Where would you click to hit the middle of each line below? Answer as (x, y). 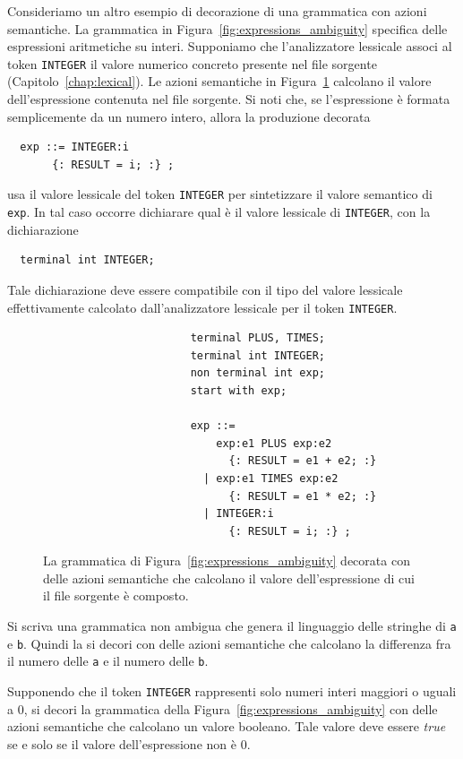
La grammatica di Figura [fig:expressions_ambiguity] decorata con (227, 561)
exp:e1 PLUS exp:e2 (274, 443)
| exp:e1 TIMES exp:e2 (270, 478)
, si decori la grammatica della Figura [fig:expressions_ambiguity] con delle (231, 708)
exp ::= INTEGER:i (75, 147)
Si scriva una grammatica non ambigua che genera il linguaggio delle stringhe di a (232, 626)
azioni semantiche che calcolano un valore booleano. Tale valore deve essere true (227, 726)
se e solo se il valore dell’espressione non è (122, 743)
